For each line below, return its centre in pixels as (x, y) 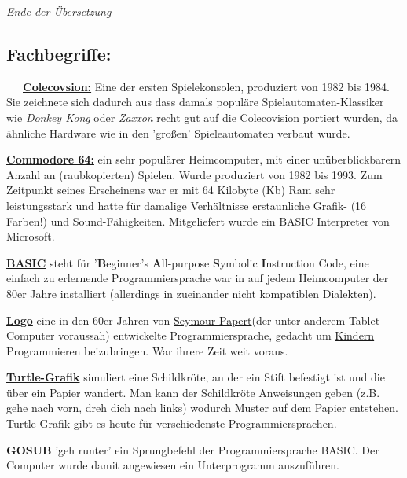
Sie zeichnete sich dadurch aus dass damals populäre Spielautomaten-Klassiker (195, 102)
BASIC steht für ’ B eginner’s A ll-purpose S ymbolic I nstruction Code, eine (188, 262)
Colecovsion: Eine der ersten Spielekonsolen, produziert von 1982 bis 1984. (206, 86)
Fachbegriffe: (59, 53)
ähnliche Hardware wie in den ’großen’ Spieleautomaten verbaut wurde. (178, 132)
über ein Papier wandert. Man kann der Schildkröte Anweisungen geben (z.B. (193, 392)
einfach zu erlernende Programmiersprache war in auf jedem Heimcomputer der (198, 278)
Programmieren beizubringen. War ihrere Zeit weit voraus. (147, 350)
